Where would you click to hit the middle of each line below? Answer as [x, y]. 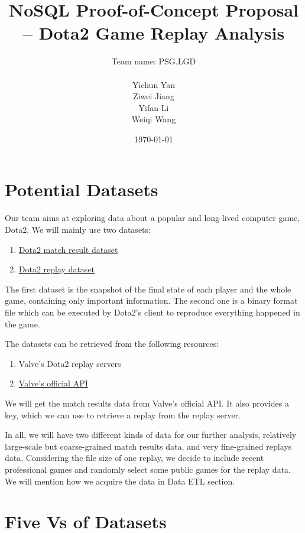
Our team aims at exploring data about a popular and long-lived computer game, [152, 218]
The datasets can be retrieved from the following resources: [112, 344]
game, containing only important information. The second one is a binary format [151, 300]
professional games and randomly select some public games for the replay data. [148, 469]
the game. [22, 324]
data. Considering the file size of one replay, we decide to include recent [134, 458]
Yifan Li [154, 107]
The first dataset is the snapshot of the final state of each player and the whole [148, 289]
